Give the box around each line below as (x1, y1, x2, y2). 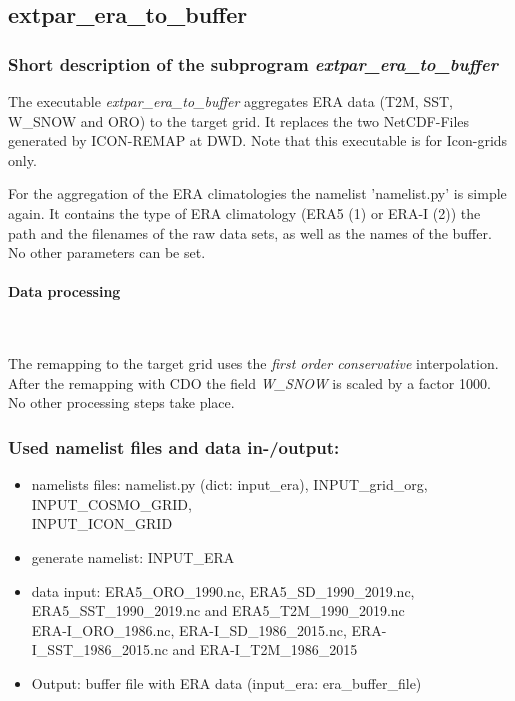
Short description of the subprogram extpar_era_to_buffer (8, 51, 498, 76)
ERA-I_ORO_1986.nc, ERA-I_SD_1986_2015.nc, (31, 619, 347, 640)
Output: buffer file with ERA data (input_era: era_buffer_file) (31, 672, 422, 693)
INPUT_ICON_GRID (31, 513, 173, 534)
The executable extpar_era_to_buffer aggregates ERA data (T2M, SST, (8, 91, 453, 111)
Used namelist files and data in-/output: (8, 434, 340, 459)
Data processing (8, 281, 121, 302)
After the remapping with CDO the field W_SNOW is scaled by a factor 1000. (8, 372, 491, 393)
